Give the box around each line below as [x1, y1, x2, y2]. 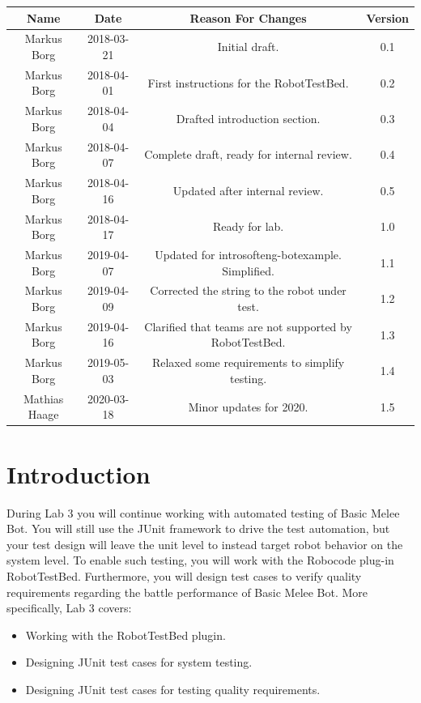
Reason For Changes [189, 9, 307, 26]
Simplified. [222, 262, 274, 279]
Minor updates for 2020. [188, 398, 308, 415]
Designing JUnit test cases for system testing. [25, 654, 253, 671]
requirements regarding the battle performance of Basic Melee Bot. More [6, 583, 368, 600]
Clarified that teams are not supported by [144, 317, 352, 334]
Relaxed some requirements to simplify [151, 354, 345, 371]
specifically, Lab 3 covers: [6, 599, 132, 616]
